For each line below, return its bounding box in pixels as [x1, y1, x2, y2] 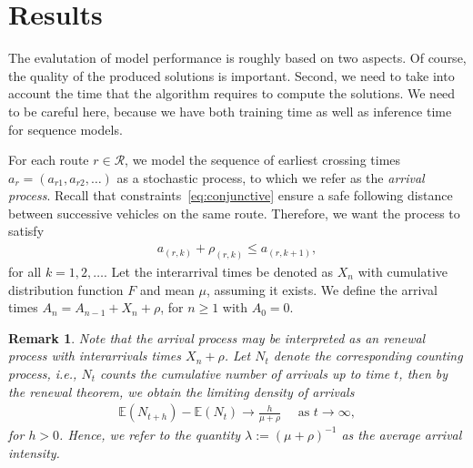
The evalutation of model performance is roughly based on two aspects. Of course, [8, 48, 467, 67]
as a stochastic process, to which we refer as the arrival [116, 168, 425, 187]
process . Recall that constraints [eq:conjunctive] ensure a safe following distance [8, 186, 453, 205]
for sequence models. [8, 119, 123, 138]
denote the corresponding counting [273, 346, 463, 365]
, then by [398, 363, 448, 382]
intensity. [8, 443, 60, 462]
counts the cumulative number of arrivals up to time [99, 363, 390, 382]
